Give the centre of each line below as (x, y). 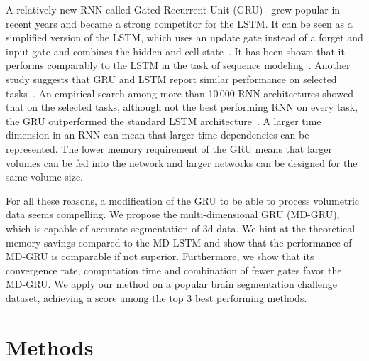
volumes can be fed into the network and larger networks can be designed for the (182, 162)
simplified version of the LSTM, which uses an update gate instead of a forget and (184, 37)
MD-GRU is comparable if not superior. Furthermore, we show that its (160, 256)
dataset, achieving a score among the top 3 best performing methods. (156, 297)
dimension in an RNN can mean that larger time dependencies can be (158, 135)
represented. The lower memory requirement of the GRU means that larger (169, 148)
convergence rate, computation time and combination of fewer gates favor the (174, 270)
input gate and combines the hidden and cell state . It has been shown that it (175, 51)
